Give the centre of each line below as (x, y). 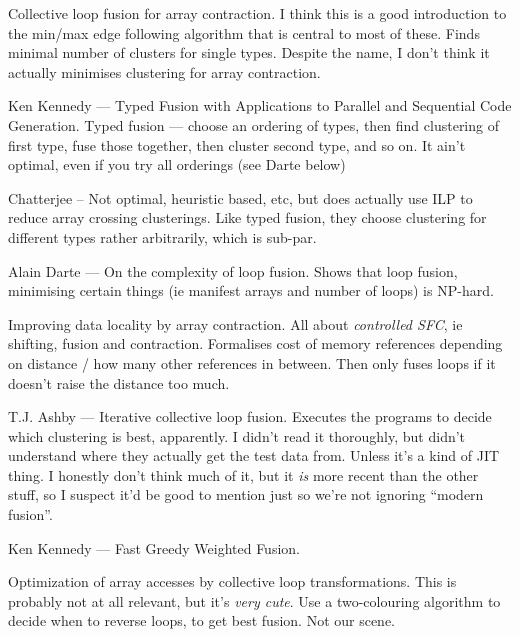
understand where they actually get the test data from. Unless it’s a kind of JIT (254, 455)
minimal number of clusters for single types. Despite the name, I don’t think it (249, 52)
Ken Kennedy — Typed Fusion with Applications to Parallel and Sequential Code (260, 105)
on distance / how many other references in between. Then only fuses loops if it (252, 362)
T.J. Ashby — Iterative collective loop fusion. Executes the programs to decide (250, 416)
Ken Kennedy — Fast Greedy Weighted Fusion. (154, 547)
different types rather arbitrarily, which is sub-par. (162, 236)
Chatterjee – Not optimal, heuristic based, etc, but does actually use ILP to (240, 197)
